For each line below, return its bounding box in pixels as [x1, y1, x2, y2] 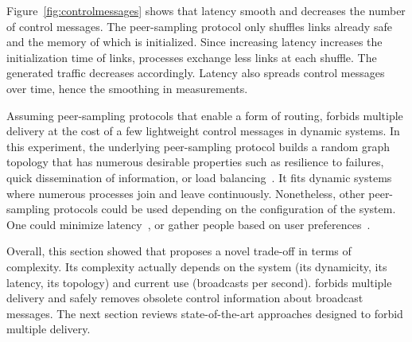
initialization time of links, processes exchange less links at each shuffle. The [6, 49, 377, 65]
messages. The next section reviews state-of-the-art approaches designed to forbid [6, 305, 403, 321]
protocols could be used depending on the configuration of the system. [53, 200, 396, 217]
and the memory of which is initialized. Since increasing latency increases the [6, 33, 383, 50]
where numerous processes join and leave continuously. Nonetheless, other [6, 185, 365, 201]
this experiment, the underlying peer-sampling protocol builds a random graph [6, 138, 390, 154]
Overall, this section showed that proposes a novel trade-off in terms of [6, 243, 352, 259]
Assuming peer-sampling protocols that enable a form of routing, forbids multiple [6, 107, 403, 123]
